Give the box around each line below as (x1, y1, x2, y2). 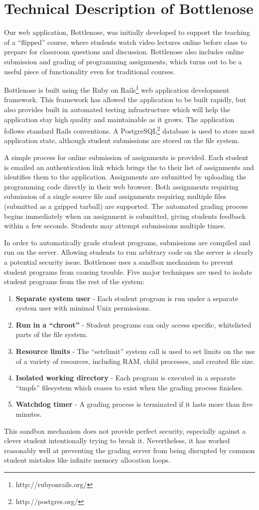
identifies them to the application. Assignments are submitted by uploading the (4, 171, 247, 182)
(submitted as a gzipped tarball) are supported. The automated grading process (4, 200, 248, 211)
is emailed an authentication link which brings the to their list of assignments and (4, 162, 254, 172)
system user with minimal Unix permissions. (15, 303, 151, 313)
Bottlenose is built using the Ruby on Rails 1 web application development (4, 83, 230, 95)
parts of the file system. (15, 329, 88, 340)
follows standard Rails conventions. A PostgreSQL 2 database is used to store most (4, 124, 255, 136)
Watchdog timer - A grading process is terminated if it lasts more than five (15, 399, 253, 409)
